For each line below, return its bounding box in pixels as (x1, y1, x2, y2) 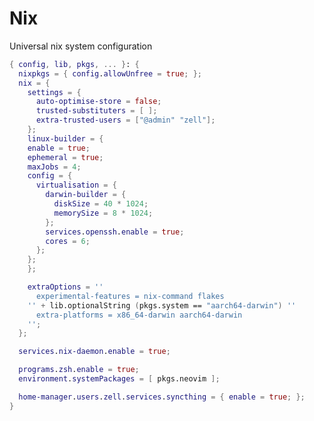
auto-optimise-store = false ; (35, 97, 162, 107)
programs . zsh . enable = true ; (18, 365, 140, 375)
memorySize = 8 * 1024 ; (53, 208, 154, 218)
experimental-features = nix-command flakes (35, 291, 225, 301)
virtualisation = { (35, 180, 117, 191)
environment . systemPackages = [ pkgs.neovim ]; (18, 374, 221, 384)
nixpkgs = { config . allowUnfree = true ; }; (18, 68, 203, 79)
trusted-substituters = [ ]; (35, 106, 158, 116)
